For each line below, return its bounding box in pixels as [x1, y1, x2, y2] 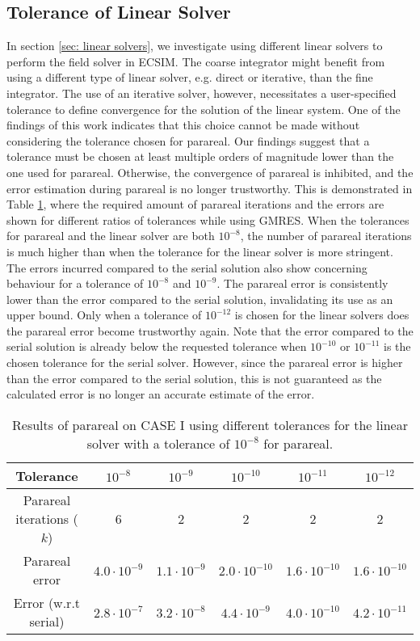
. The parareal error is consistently [216, 275, 388, 292]
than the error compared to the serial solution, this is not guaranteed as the [6, 369, 382, 386]
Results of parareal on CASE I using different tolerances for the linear [12, 415, 408, 434]
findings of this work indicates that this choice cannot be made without [6, 116, 360, 133]
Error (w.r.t [13, 593, 81, 612]
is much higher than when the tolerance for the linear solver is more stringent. [6, 242, 393, 259]
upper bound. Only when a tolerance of [6, 306, 202, 323]
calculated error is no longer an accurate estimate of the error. [6, 386, 315, 403]
